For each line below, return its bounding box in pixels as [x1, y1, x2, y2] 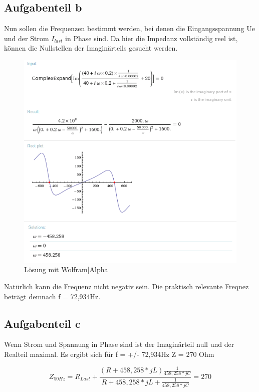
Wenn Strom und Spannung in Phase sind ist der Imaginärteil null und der [4, 339, 234, 349]
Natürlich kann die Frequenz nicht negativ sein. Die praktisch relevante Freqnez [4, 281, 249, 292]
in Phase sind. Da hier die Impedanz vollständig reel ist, [65, 33, 238, 43]
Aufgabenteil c [4, 315, 81, 331]
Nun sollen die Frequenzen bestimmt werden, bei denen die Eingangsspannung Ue [4, 23, 255, 34]
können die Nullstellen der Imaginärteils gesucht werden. [4, 43, 178, 53]
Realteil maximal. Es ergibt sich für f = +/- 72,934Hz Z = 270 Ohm [4, 349, 214, 359]
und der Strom [4, 33, 49, 43]
